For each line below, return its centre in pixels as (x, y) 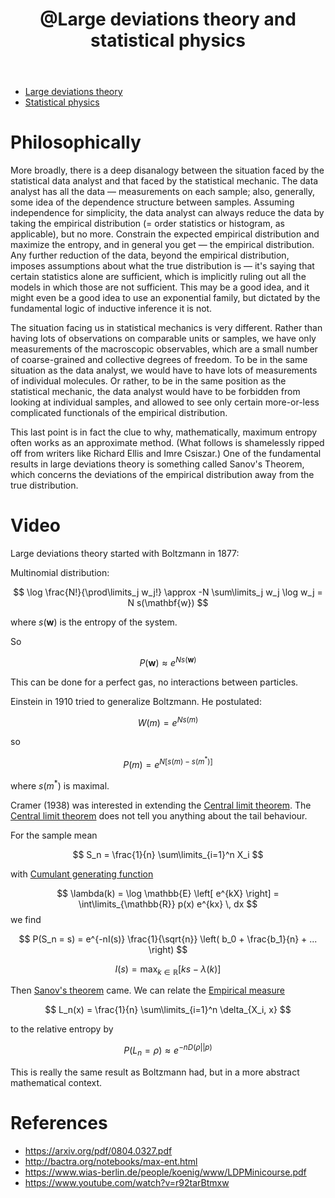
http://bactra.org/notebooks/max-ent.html (111, 1161)
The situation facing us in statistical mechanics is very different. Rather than (166, 328)
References (59, 1123)
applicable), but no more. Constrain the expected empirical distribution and (165, 234)
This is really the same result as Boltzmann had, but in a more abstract (155, 1072)
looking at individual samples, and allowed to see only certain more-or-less (165, 402)
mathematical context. (56, 1082)
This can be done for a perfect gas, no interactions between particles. (154, 682)
